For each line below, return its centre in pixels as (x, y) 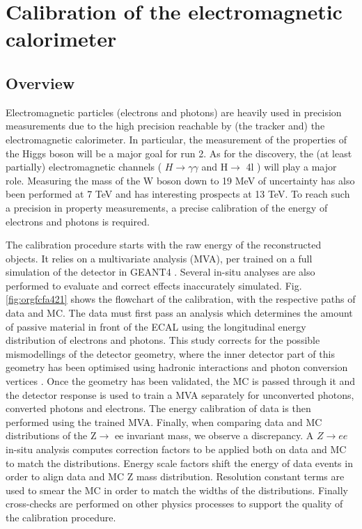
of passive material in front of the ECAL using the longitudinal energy (156, 326)
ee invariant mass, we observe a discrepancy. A (214, 435)
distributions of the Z (51, 435)
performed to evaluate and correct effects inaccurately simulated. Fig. (154, 285)
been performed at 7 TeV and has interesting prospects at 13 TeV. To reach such (178, 194)
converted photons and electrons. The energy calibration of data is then (158, 408)
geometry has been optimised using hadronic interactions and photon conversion (177, 367)
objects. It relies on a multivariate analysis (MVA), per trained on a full (159, 258)
